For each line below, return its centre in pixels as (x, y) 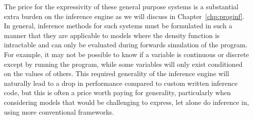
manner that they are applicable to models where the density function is (112, 35)
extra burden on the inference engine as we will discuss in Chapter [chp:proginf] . (124, 16)
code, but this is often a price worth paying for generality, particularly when (117, 92)
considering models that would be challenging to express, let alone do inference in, (126, 102)
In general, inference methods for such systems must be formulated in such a (118, 26)
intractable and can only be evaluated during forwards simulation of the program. (126, 45)
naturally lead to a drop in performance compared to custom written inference (121, 83)
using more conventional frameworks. (59, 111)
